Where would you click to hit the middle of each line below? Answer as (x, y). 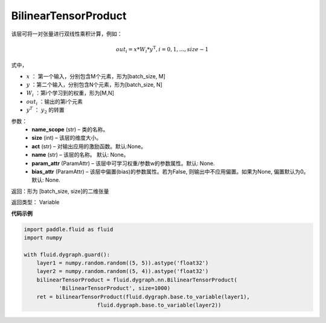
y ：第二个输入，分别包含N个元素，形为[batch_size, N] (94, 85)
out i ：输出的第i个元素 (54, 102)
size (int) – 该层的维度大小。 (67, 138)
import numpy (43, 237)
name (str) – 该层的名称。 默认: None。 (80, 155)
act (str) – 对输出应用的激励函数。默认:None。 (89, 146)
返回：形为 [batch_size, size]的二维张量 (60, 191)
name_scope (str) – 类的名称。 (70, 130)
